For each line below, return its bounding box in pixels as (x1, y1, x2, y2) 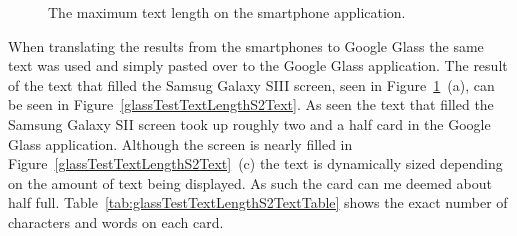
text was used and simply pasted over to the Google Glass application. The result (8, 55, 508, 76)
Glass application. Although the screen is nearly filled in (8, 133, 353, 154)
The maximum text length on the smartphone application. (48, 2, 406, 22)
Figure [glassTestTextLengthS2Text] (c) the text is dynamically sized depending (8, 153, 503, 174)
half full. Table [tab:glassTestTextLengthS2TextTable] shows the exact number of (8, 192, 508, 213)
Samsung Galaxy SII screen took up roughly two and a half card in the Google (8, 113, 491, 134)
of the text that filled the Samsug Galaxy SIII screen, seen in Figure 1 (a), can (8, 74, 495, 95)
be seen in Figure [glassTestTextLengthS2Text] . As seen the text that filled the (8, 94, 494, 115)
